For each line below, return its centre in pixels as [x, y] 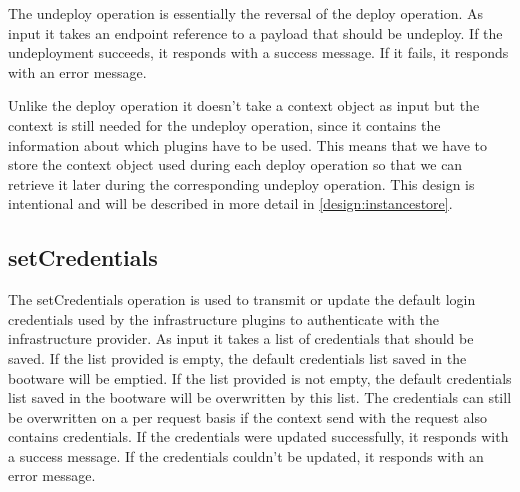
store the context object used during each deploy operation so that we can [235, 164]
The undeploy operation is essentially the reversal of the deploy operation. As [245, 13]
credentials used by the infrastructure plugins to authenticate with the [223, 318]
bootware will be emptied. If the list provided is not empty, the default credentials [260, 377]
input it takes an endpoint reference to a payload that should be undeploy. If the [255, 32]
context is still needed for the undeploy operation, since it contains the [224, 124]
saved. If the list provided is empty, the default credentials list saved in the [237, 357]
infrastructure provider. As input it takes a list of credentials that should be [241, 338]
